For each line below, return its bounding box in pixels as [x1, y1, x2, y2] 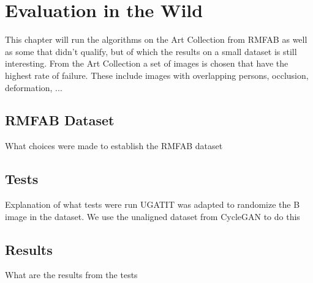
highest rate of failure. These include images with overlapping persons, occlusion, [5, 68, 309, 81]
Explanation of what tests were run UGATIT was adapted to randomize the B [5, 198, 300, 211]
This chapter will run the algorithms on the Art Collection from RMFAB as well [5, 33, 307, 46]
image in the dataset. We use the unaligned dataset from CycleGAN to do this [5, 210, 300, 222]
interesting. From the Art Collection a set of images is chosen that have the [5, 57, 288, 70]
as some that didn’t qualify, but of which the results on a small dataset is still [5, 45, 297, 57]
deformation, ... [5, 81, 62, 94]
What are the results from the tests [5, 268, 138, 281]
